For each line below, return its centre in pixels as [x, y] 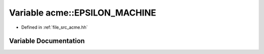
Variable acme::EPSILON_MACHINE [83, 13]
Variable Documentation [47, 41]
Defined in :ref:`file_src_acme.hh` [55, 27]
